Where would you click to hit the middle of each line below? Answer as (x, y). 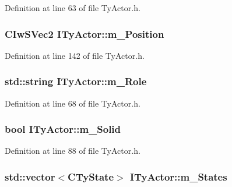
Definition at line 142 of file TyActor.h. (75, 55)
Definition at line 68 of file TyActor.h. (73, 103)
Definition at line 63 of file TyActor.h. (73, 8)
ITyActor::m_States (178, 176)
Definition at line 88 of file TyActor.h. (73, 151)
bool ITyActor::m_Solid (63, 129)
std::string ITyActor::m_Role (76, 81)
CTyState (91, 176)
